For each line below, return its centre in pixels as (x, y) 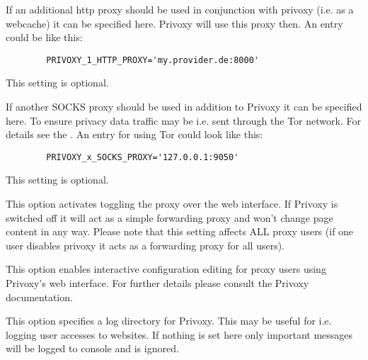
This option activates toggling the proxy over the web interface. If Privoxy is (172, 204)
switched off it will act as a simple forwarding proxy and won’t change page (169, 217)
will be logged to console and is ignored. (92, 348)
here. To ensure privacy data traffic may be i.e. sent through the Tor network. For (183, 120)
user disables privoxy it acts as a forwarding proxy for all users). (145, 245)
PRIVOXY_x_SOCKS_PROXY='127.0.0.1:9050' (143, 157)
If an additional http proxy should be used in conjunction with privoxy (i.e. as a (180, 9)
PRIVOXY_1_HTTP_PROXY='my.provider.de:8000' (153, 60)
